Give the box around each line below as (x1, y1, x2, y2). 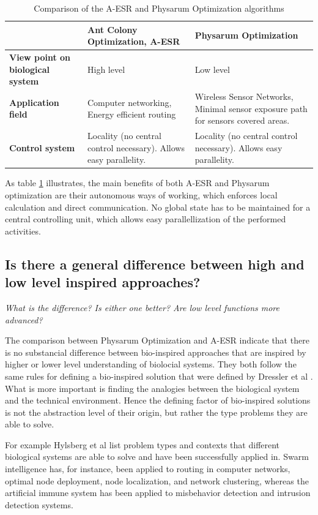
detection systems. (5, 498, 73, 511)
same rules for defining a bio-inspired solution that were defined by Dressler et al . (5, 369, 313, 382)
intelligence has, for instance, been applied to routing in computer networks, (5, 462, 290, 475)
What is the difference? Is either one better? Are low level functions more (5, 301, 279, 314)
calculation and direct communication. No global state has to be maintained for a (5, 200, 311, 213)
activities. (5, 224, 41, 237)
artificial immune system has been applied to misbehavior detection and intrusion (5, 486, 311, 499)
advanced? (5, 313, 43, 326)
